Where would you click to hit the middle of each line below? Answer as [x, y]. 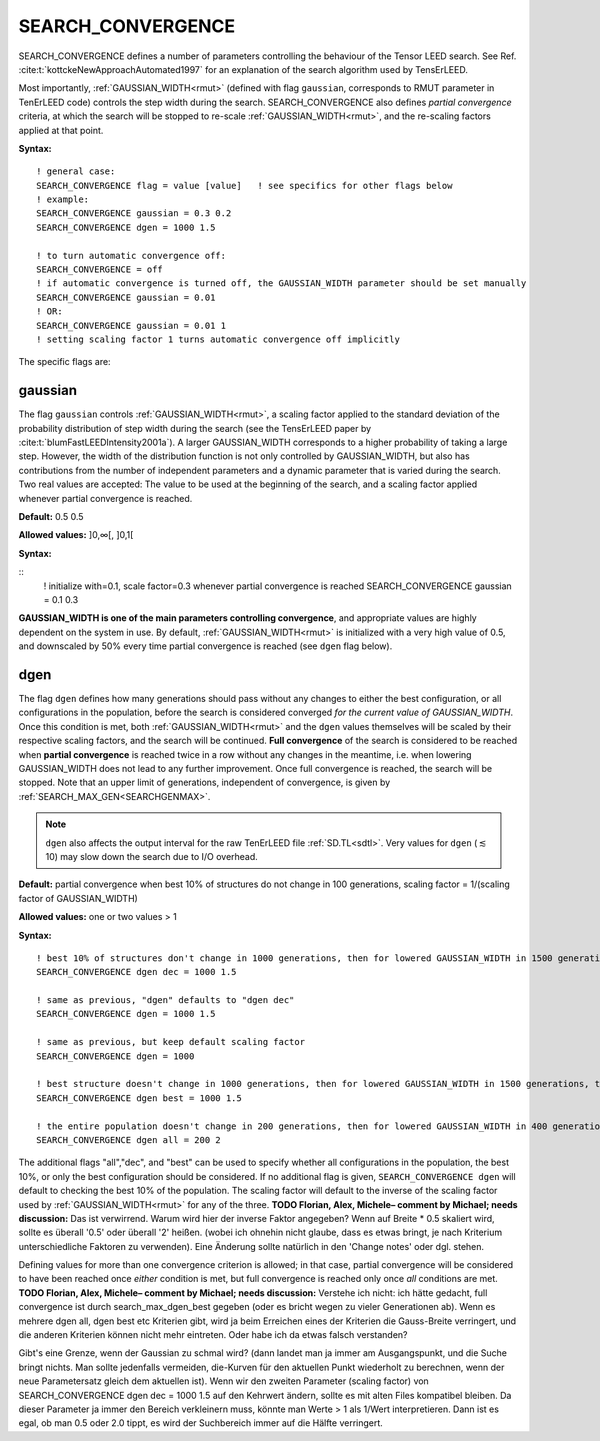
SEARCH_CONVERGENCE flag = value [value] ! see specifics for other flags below [244, 185]
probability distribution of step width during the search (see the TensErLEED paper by [195, 428]
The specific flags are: [64, 362]
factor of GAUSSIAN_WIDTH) [78, 898]
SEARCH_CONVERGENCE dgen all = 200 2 [129, 1139]
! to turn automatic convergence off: [131, 255]
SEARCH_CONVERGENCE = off [100, 269]
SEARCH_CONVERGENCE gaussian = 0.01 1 [131, 325]
